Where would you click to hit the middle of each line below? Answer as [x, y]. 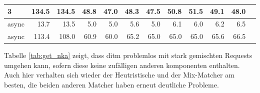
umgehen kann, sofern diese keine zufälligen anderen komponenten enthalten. [122, 65]
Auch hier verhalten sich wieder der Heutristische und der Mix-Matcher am [119, 75]
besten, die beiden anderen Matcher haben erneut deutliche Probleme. [111, 85]
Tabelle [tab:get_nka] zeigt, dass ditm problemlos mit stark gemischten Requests [128, 55]
